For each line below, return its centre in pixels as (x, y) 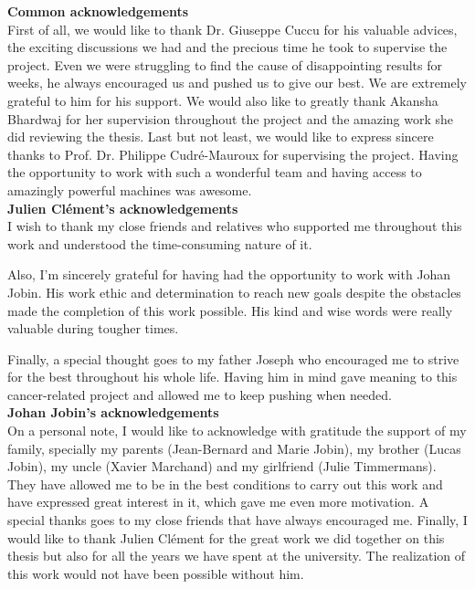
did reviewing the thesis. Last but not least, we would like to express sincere (221, 137)
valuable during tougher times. (93, 328)
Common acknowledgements (98, 11)
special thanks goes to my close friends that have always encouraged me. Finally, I (237, 520)
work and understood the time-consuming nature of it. (160, 243)
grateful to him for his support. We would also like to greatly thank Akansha (223, 100)
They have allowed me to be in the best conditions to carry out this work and (225, 484)
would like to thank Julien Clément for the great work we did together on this (226, 537)
